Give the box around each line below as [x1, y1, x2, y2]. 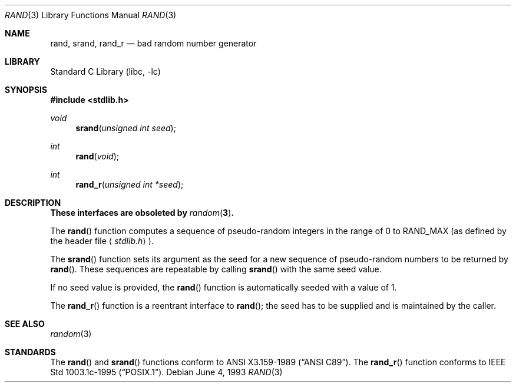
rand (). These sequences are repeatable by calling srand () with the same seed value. [50, 264, 382, 274]
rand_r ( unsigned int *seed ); [75, 179, 184, 189]
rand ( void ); [75, 151, 120, 161]
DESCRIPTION [5, 198, 61, 208]
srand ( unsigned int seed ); [75, 123, 176, 133]
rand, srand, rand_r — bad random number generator [50, 38, 257, 48]
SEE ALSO [5, 319, 45, 329]
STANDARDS [5, 347, 56, 357]
